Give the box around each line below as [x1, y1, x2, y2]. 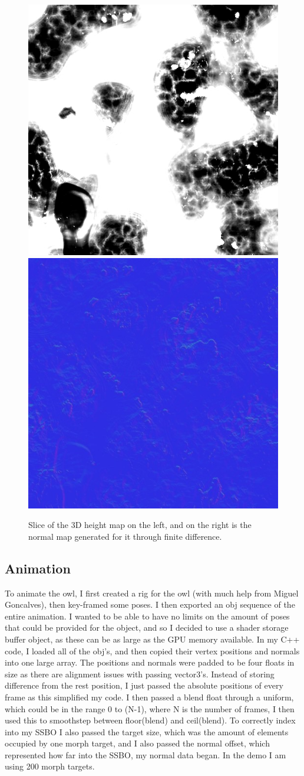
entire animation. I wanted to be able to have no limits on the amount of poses [5, 609, 290, 622]
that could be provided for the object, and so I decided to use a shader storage [5, 621, 289, 634]
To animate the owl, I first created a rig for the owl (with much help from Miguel [5, 586, 299, 599]
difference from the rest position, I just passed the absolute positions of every [5, 679, 283, 692]
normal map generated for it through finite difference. [28, 530, 222, 542]
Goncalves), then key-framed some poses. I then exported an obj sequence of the [5, 598, 295, 611]
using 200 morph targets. [5, 760, 95, 772]
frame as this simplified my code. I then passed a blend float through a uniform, [5, 690, 294, 703]
